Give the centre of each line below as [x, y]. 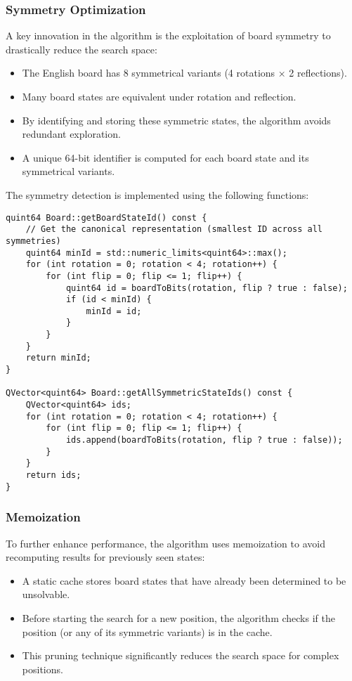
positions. [43, 669]
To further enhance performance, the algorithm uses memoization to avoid [165, 543]
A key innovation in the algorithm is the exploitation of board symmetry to [168, 35]
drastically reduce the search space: [82, 49]
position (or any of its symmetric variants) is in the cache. [147, 631]
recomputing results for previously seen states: [105, 557]
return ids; [53, 475]
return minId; [58, 358]
